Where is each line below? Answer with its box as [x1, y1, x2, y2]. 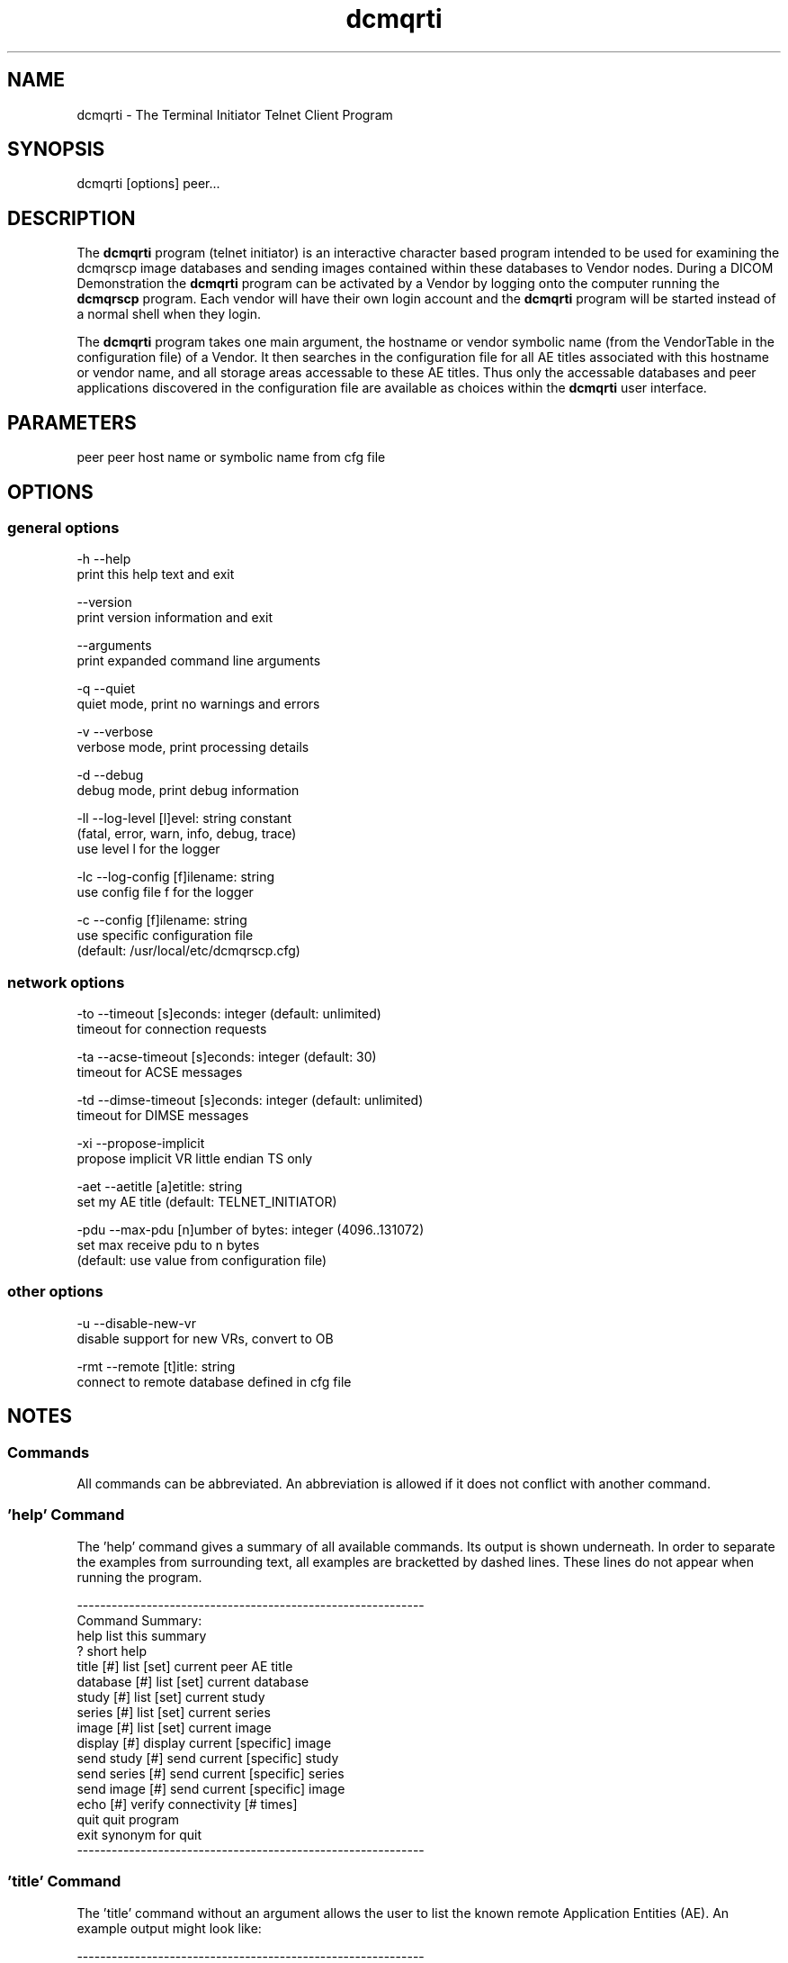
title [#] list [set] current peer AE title [76, 1658, 293, 1674]
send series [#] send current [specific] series [76, 1765, 345, 1781]
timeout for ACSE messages [76, 1064, 243, 1081]
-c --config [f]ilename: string [76, 912, 247, 928]
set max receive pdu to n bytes [76, 1237, 260, 1253]
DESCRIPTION [7, 206, 136, 230]
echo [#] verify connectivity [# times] [76, 1796, 298, 1812]
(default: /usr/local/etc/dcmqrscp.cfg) [76, 943, 300, 959]
